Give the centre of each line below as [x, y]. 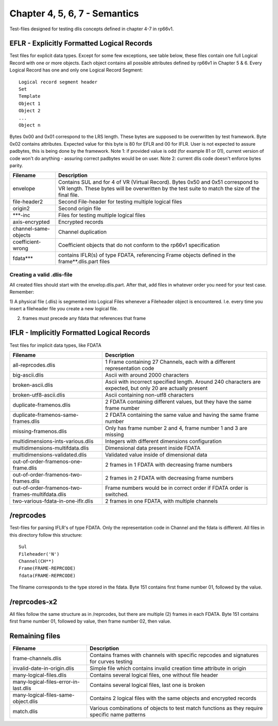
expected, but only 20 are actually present [156, 388]
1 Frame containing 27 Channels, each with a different [170, 362]
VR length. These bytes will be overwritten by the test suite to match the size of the [159, 189]
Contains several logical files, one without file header [154, 675]
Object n [30, 125]
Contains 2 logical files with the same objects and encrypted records [173, 698]
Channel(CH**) [36, 561]
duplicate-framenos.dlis [41, 405]
